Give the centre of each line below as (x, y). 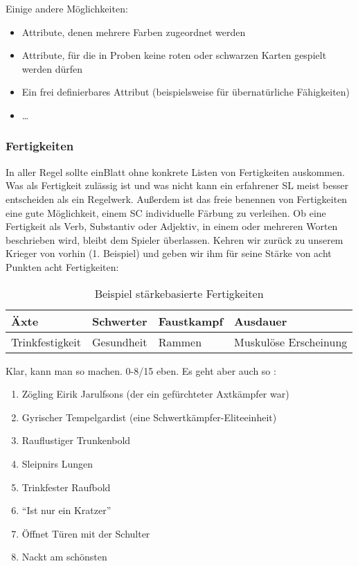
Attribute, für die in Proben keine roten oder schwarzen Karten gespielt (174, 55)
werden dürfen (52, 68)
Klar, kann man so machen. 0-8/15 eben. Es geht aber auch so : (141, 370)
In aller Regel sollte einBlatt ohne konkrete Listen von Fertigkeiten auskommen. (175, 171)
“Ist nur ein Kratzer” (66, 510)
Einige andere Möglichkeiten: (67, 8)
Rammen (180, 342)
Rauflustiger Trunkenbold (76, 440)
